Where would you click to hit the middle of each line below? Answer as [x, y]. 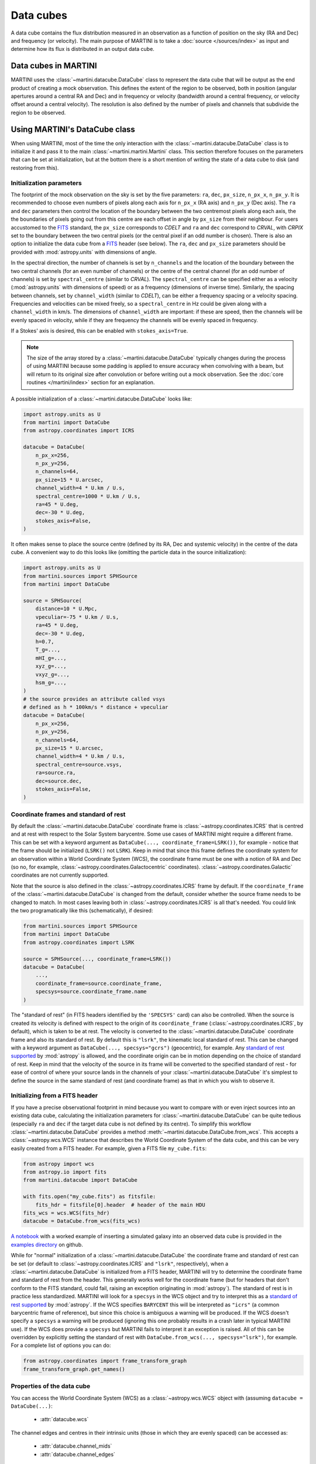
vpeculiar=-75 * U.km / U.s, [77, 617]
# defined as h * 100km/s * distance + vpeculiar [96, 707]
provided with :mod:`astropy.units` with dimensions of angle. [84, 252]
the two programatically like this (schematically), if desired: [82, 910]
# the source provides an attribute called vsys [94, 699]
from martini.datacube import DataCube [80, 1180]
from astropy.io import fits [65, 1172]
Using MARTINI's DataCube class [73, 129]
